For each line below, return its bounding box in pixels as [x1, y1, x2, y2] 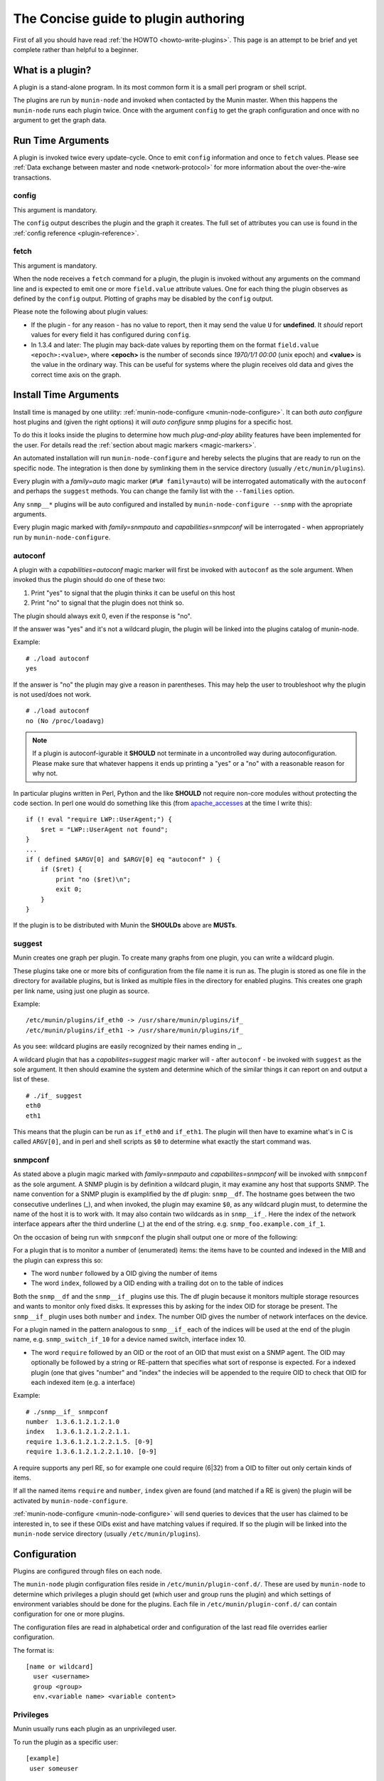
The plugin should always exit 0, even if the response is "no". [13, 611, 192, 620]
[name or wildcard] [26, 1663, 94, 1671]
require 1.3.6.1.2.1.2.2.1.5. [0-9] [26, 1438, 154, 1445]
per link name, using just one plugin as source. [13, 987, 150, 995]
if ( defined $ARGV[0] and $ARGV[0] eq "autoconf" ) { [26, 856, 221, 863]
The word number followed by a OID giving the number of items [31, 1269, 218, 1277]
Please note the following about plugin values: [13, 307, 149, 316]
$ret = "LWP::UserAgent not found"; [40, 825, 169, 834]
